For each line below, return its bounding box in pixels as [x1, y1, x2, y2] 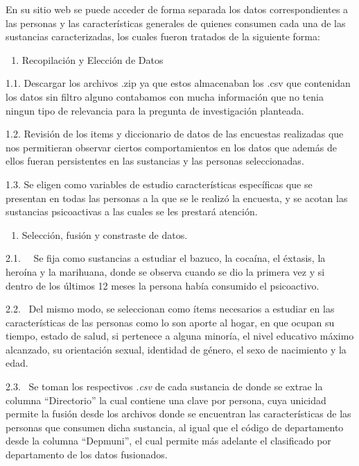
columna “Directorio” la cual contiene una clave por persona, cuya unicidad [6, 392, 326, 407]
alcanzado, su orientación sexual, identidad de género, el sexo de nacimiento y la [6, 342, 347, 356]
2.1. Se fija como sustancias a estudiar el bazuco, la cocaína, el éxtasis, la [6, 251, 326, 265]
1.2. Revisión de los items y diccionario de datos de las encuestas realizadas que [6, 126, 344, 141]
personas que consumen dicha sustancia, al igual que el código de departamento [6, 419, 344, 434]
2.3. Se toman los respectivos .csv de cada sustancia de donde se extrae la [6, 379, 323, 394]
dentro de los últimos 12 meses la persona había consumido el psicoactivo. [6, 278, 319, 292]
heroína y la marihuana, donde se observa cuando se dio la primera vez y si [6, 264, 325, 278]
